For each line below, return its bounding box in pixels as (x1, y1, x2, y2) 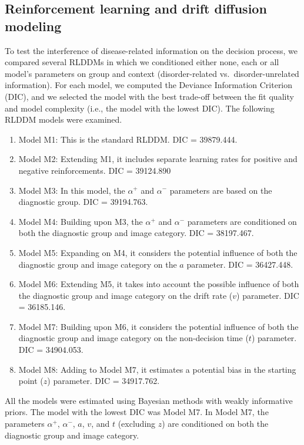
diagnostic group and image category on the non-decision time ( (18, 332, 249, 344)
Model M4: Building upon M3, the (18, 215, 143, 227)
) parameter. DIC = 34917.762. (47, 375, 160, 387)
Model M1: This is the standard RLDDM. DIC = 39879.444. (18, 133, 238, 145)
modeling (5, 16, 62, 35)
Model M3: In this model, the (18, 184, 125, 196)
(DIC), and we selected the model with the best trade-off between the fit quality (5, 90, 294, 102)
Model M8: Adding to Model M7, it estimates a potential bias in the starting (18, 363, 296, 375)
